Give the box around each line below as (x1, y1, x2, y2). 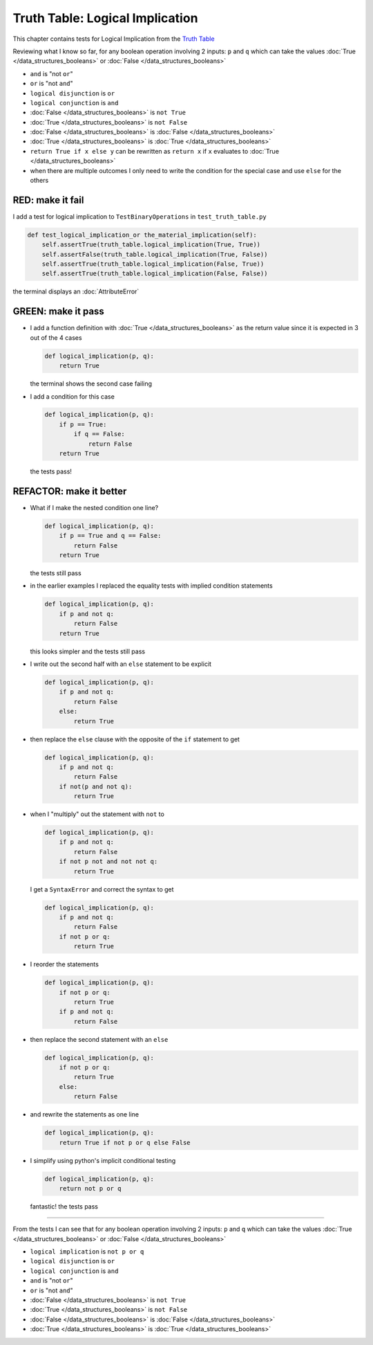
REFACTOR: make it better (12, 485, 127, 497)
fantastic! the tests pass (30, 1202, 99, 1211)
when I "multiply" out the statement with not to (30, 810, 165, 818)
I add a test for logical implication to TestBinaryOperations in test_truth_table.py (12, 212, 267, 221)
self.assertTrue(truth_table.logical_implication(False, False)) (41, 270, 268, 278)
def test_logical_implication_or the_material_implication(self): (27, 231, 257, 239)
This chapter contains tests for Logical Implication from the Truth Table (12, 35, 215, 43)
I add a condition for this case (30, 392, 115, 401)
